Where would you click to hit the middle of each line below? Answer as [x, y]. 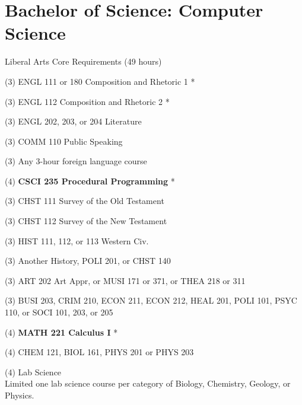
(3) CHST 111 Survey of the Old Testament [85, 201]
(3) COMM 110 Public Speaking [64, 141]
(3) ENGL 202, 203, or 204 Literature [73, 121]
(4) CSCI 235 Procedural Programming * [90, 181]
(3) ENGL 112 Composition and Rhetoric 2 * [87, 101]
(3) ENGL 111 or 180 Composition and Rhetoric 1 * [100, 81]
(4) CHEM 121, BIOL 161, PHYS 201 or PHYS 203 [99, 352]
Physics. [20, 395]
